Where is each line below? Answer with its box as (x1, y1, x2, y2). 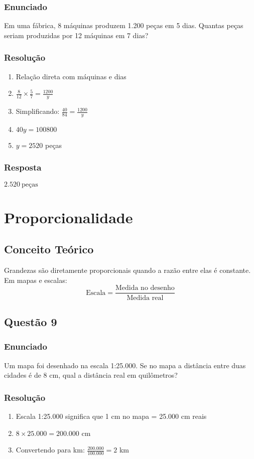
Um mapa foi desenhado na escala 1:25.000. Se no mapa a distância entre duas (4, 360, 246, 370)
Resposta (4, 161, 42, 174)
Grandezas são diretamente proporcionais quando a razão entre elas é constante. (4, 265, 251, 275)
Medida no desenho (115, 284, 175, 292)
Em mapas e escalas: (4, 274, 67, 285)
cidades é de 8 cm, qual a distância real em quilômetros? (4, 370, 178, 380)
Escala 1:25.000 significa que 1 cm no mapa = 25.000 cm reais (16, 410, 207, 421)
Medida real (126, 294, 164, 301)
